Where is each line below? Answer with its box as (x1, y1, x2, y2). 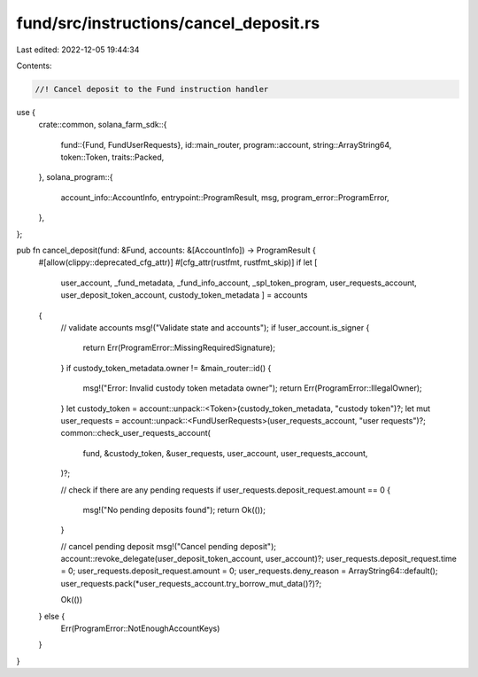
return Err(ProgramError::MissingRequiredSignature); (82, 342, 276, 354)
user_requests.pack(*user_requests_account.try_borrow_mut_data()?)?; (60, 578, 322, 588)
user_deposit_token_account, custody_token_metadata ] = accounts (60, 290, 308, 300)
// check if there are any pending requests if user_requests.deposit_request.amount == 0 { (60, 484, 391, 495)
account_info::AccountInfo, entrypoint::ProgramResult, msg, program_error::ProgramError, (60, 191, 389, 203)
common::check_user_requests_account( (60, 428, 212, 439)
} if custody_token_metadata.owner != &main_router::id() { (60, 362, 272, 373)
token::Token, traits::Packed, (60, 152, 165, 163)
